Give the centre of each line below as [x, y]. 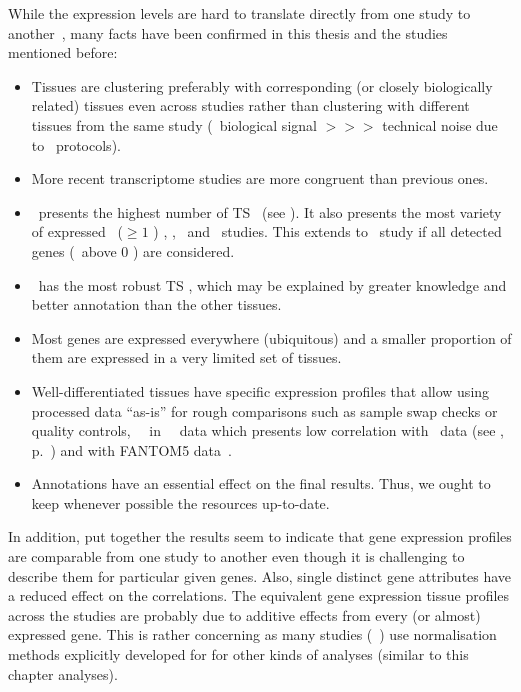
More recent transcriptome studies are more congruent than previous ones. [260, 178]
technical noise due [440, 124]
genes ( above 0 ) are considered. [133, 250]
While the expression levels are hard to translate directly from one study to [239, 13]
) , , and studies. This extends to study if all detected [327, 231]
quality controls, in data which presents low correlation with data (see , [267, 430]
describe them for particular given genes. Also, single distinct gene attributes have [260, 575]
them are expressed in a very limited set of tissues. [186, 357]
